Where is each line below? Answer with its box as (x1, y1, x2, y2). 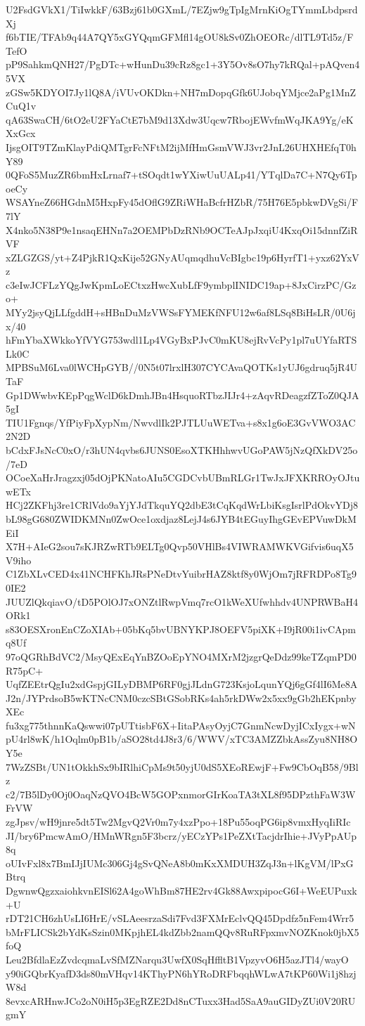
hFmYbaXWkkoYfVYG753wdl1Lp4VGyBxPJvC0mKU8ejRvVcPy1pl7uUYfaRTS (6, 332, 357, 347)
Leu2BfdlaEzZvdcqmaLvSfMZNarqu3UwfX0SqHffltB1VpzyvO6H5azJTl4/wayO (6, 952, 349, 966)
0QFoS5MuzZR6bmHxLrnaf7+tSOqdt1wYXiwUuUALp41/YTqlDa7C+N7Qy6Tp (6, 167, 357, 182)
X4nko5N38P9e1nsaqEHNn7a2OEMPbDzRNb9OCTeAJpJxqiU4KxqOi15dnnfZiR (6, 222, 358, 237)
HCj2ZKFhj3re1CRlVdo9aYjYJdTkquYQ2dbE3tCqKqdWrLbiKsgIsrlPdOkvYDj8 (6, 498, 359, 512)
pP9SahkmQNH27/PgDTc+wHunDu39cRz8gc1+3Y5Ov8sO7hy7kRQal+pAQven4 (6, 57, 360, 72)
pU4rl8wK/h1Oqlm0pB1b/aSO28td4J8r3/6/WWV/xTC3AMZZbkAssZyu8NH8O (6, 732, 358, 746)
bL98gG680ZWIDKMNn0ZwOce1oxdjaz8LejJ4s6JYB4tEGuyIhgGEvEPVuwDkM (6, 511, 357, 526)
